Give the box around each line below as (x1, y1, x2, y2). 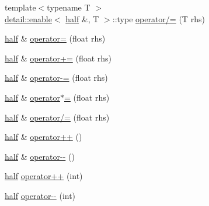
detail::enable (5, 12, 52, 25)
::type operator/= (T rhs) (112, 12, 205, 25)
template (5, 1, 36, 13)
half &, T (65, 12, 99, 25)
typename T (47, 1, 90, 13)
